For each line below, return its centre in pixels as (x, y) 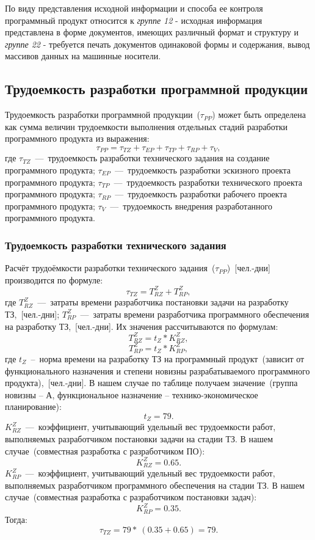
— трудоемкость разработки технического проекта (208, 182)
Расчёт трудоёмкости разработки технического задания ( (110, 268)
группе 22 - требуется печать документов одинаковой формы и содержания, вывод (157, 44)
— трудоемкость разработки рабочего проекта (201, 194)
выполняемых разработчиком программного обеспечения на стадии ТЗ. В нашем (155, 485)
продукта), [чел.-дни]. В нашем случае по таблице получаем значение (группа (151, 383)
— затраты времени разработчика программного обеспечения (195, 314)
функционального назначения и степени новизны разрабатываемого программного (157, 370)
